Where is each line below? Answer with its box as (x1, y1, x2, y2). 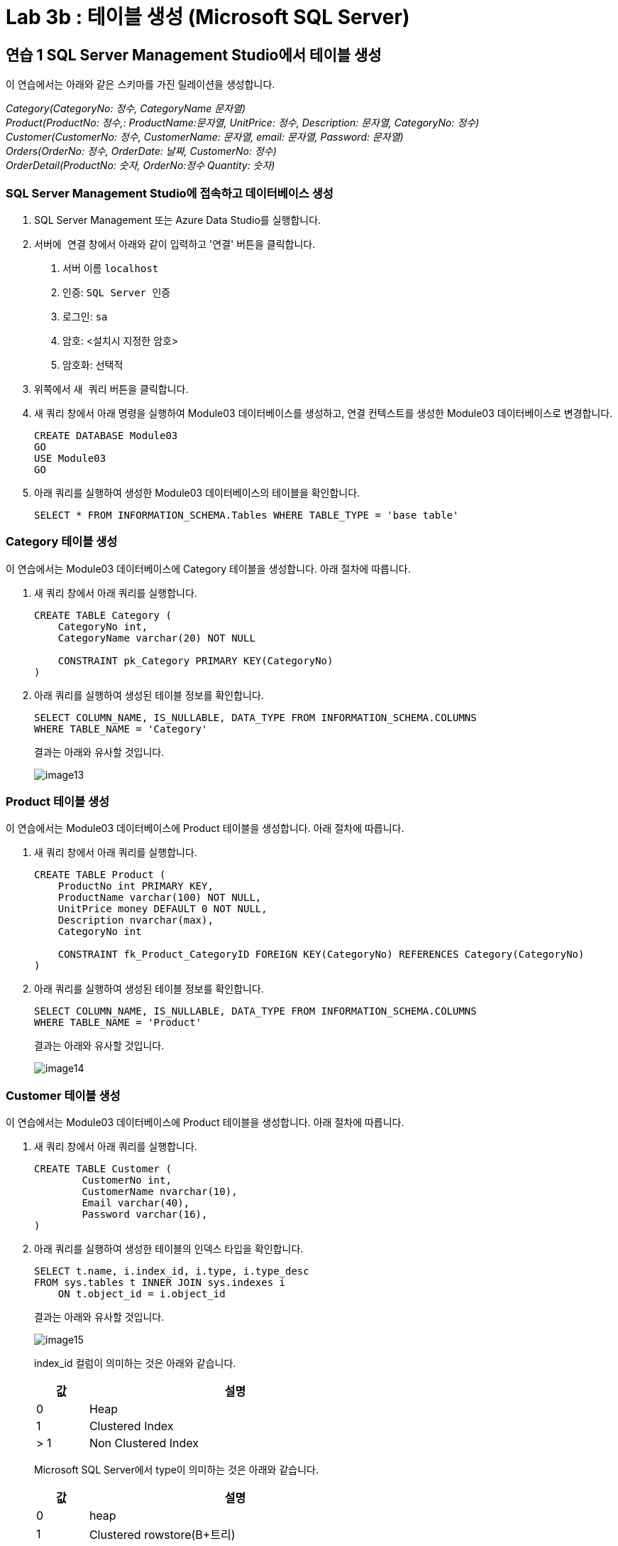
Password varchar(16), (82, 1209, 208, 1221)
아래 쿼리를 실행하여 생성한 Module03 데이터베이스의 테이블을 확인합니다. (34, 486, 360, 499)
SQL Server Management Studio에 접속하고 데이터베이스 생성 (6, 185, 333, 200)
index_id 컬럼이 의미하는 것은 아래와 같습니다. (34, 1357, 236, 1370)
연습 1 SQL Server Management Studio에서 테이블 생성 (6, 45, 382, 64)
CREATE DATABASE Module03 (34, 429, 178, 441)
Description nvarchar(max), (57, 914, 214, 926)
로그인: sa (62, 310, 108, 323)
